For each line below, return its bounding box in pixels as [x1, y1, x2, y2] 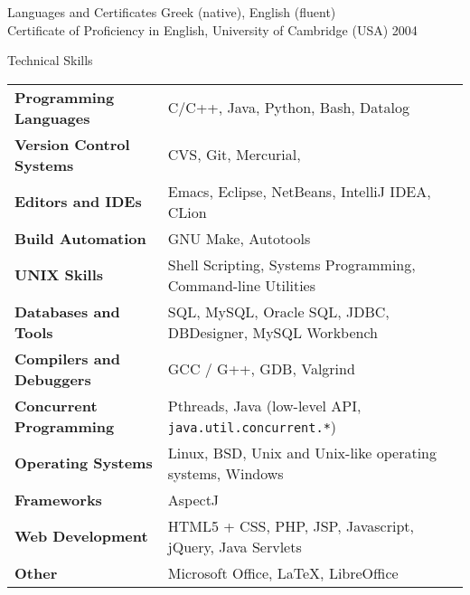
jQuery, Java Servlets [167, 535, 302, 557]
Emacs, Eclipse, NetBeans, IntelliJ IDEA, [167, 180, 431, 202]
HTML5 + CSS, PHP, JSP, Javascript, [167, 515, 414, 536]
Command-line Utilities [167, 274, 315, 296]
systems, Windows [167, 462, 284, 484]
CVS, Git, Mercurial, [167, 144, 301, 165]
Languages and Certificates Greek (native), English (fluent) [7, 3, 336, 21]
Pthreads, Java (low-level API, [167, 394, 362, 416]
